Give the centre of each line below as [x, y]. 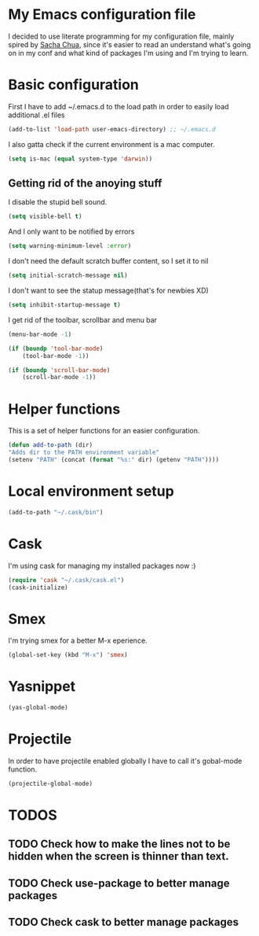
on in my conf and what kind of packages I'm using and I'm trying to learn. [128, 53]
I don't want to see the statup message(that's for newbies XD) [109, 291]
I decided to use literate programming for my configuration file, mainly [121, 36]
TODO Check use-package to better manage [119, 883]
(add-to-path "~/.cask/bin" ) [56, 512]
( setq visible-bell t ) [45, 217]
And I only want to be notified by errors [71, 232]
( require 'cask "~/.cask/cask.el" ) [66, 580]
